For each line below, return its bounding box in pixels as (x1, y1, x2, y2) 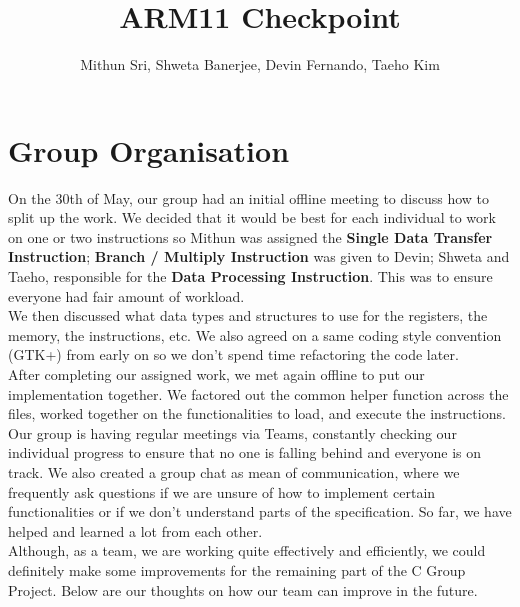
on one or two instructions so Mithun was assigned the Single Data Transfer (8, 226, 493, 247)
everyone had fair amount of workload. (8, 285, 245, 306)
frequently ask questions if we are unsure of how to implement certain (8, 481, 436, 502)
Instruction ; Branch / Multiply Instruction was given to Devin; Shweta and (8, 246, 510, 267)
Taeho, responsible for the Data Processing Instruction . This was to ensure (8, 266, 493, 287)
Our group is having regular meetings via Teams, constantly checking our (8, 422, 457, 443)
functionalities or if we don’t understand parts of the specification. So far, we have (8, 501, 512, 522)
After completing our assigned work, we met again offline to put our (8, 364, 425, 384)
